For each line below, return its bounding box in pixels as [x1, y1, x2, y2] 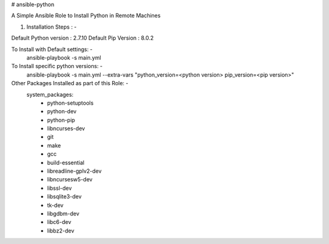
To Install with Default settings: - [11, 46, 93, 53]
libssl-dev [47, 184, 73, 192]
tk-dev [47, 201, 64, 209]
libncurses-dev [47, 125, 85, 132]
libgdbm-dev [47, 210, 80, 217]
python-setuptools [47, 99, 94, 106]
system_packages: [26, 91, 74, 98]
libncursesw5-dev [47, 176, 93, 183]
